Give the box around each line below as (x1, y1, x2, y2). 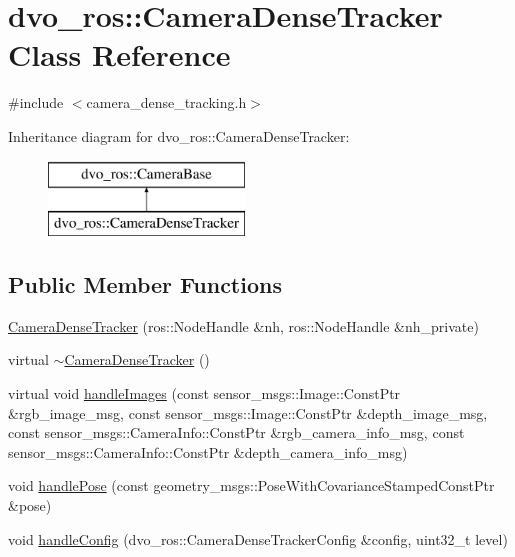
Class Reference (8, 34, 231, 75)
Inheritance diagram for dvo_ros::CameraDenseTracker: (8, 125, 350, 146)
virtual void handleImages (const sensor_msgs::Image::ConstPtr (8, 383, 401, 404)
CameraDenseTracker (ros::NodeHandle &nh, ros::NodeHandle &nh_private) (8, 315, 479, 336)
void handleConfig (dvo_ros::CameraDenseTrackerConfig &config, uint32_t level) (8, 528, 508, 549)
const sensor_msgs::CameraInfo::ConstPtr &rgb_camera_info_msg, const (8, 422, 465, 443)
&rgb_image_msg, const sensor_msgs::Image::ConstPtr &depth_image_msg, (8, 402, 488, 423)
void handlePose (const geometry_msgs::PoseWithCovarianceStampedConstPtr (8, 475, 495, 496)
